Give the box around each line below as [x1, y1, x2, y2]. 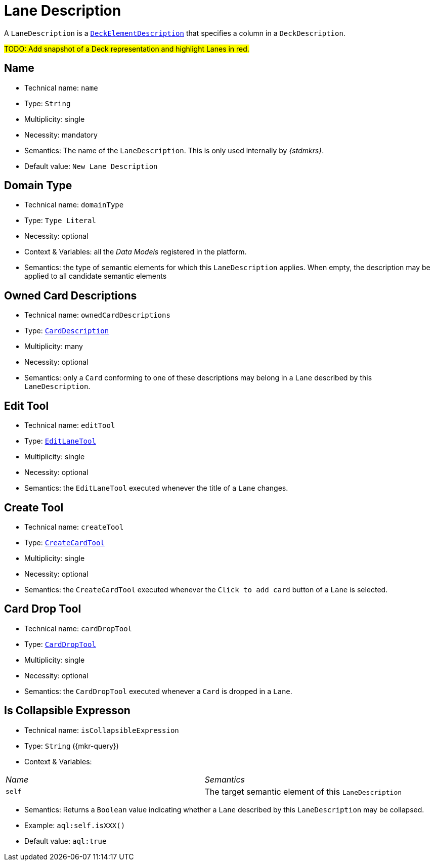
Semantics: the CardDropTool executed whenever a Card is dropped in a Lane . [24, 686, 292, 696]
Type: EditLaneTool [24, 437, 96, 446]
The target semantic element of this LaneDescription [204, 786, 402, 797]
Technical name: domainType [24, 200, 124, 209]
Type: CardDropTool [24, 639, 96, 648]
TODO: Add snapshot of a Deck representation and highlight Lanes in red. [4, 44, 249, 53]
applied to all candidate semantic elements [24, 272, 167, 281]
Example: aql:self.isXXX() [24, 820, 125, 830]
